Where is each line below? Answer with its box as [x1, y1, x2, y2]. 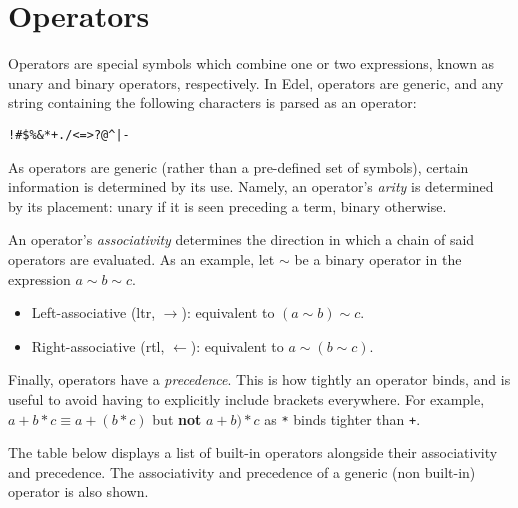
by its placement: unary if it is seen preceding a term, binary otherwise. [8, 195, 447, 216]
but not [152, 408, 202, 429]
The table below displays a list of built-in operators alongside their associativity [8, 442, 498, 463]
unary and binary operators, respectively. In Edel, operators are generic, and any [8, 72, 504, 93]
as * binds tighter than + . [264, 408, 421, 429]
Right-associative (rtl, [31, 335, 165, 356]
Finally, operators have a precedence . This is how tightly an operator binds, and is [8, 369, 511, 390]
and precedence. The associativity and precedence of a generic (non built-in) [8, 461, 476, 482]
